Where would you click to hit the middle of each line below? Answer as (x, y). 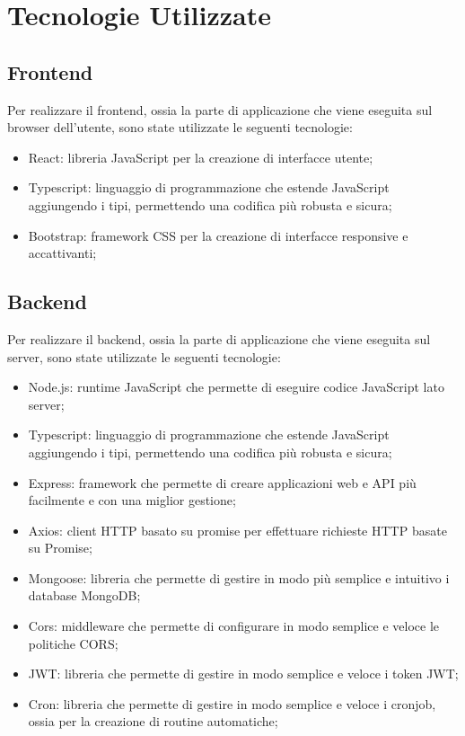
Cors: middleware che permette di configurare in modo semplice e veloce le (234, 626)
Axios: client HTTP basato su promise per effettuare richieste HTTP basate (237, 530)
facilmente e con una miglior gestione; (132, 500)
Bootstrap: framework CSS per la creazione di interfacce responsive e (218, 235)
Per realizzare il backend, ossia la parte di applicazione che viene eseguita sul (219, 338)
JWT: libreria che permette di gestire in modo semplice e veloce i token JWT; (243, 674)
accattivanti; (62, 253)
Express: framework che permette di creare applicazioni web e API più (222, 482)
